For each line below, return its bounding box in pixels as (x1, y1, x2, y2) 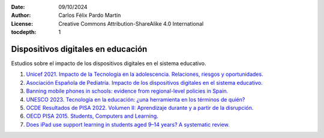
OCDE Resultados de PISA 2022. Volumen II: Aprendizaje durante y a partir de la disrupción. (26, 105, 254, 112)
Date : (11, 4, 25, 10)
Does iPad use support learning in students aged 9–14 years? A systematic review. (26, 121, 230, 128)
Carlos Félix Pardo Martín (58, 12, 121, 19)
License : (11, 20, 33, 27)
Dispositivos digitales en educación (11, 44, 148, 54)
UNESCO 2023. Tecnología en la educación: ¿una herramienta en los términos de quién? (26, 96, 245, 103)
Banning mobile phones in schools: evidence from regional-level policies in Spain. (26, 87, 229, 95)
